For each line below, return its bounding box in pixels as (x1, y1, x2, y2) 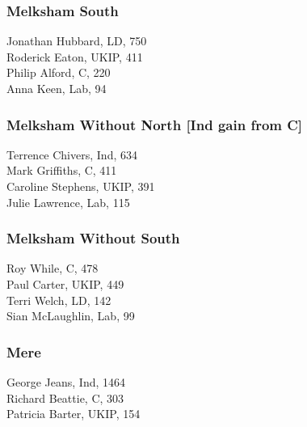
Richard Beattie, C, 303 (6, 389, 124, 406)
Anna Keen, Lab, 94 (6, 80, 107, 96)
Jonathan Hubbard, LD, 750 (6, 32, 147, 49)
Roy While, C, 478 (6, 260, 99, 277)
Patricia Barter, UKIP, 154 (6, 405, 141, 422)
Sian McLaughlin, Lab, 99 (6, 307, 135, 324)
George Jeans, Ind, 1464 (6, 374, 126, 390)
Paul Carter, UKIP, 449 (6, 276, 124, 292)
